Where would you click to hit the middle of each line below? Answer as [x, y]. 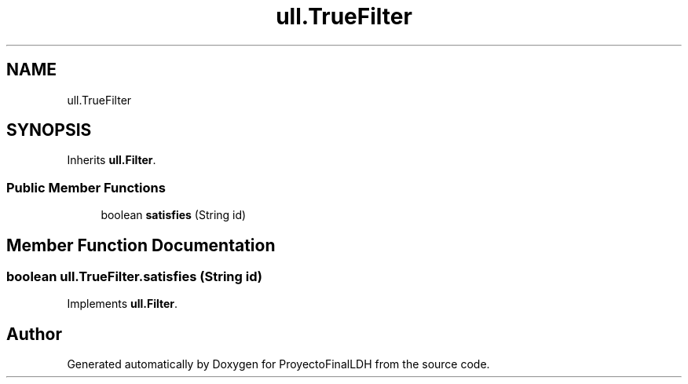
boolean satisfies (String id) [174, 215]
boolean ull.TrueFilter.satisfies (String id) [134, 277]
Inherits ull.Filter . [112, 160]
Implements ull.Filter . [123, 304]
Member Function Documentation [141, 245]
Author [34, 334]
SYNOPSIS [49, 130]
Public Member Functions [86, 187]
